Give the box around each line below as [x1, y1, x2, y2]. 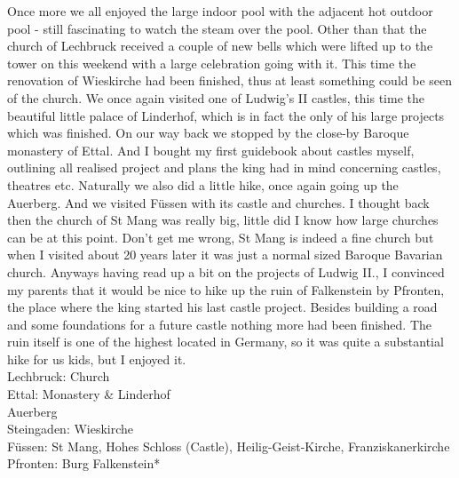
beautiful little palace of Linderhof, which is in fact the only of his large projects [7, 106, 445, 124]
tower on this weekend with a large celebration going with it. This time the [7, 53, 416, 72]
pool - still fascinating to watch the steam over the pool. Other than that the [7, 19, 427, 37]
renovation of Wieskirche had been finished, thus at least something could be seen [7, 71, 453, 90]
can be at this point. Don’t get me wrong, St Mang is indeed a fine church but [7, 227, 434, 246]
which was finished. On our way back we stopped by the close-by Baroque [7, 123, 409, 142]
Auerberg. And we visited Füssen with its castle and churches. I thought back [7, 193, 430, 211]
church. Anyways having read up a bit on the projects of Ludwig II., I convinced [7, 262, 445, 281]
